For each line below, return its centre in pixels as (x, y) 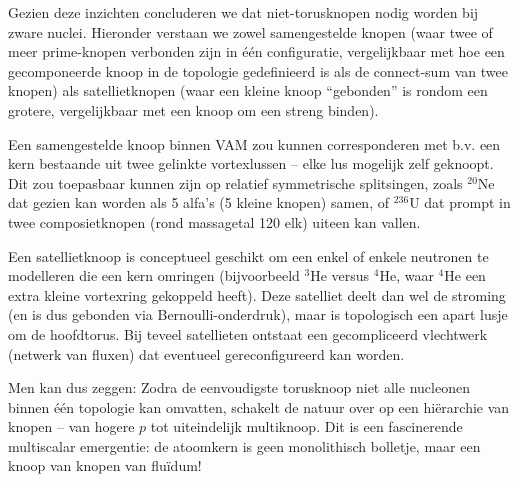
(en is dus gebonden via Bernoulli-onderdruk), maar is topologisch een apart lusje (258, 314)
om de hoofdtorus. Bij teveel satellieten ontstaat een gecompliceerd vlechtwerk (248, 333)
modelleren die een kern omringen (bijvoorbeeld (154, 275)
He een (465, 275)
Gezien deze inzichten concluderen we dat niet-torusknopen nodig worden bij (243, 12)
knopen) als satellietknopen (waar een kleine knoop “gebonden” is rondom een (248, 90)
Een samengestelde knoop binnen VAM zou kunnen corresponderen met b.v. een (254, 143)
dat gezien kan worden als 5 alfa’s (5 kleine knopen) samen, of (198, 202)
